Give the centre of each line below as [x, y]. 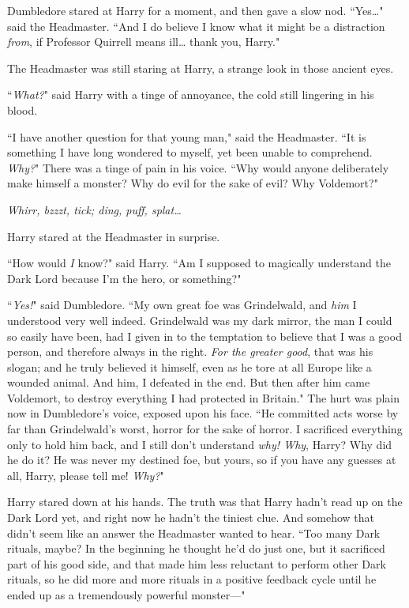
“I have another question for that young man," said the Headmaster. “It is [187, 136]
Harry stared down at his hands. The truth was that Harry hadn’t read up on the [205, 502]
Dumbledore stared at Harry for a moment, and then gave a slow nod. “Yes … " [195, 10]
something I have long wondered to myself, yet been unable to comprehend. [190, 152]
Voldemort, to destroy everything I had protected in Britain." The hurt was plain [204, 397]
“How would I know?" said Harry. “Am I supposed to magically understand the [199, 263]
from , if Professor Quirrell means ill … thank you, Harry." [144, 42]
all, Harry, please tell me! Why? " [86, 475]
